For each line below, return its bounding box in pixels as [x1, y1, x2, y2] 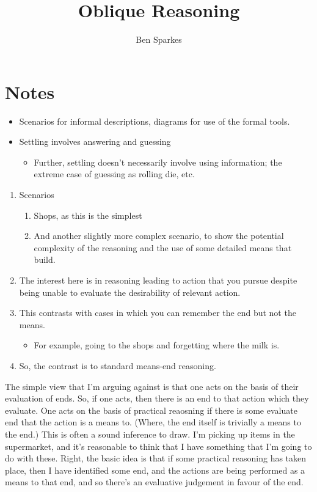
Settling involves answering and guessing [19, 135, 171, 148]
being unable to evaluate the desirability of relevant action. [19, 285, 241, 298]
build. [34, 253, 56, 266]
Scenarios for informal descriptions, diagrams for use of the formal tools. [19, 114, 290, 127]
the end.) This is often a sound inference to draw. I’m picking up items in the [5, 427, 295, 440]
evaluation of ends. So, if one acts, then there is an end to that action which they [5, 392, 309, 405]
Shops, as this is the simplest [34, 208, 142, 221]
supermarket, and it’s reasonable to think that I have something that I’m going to [5, 439, 312, 452]
